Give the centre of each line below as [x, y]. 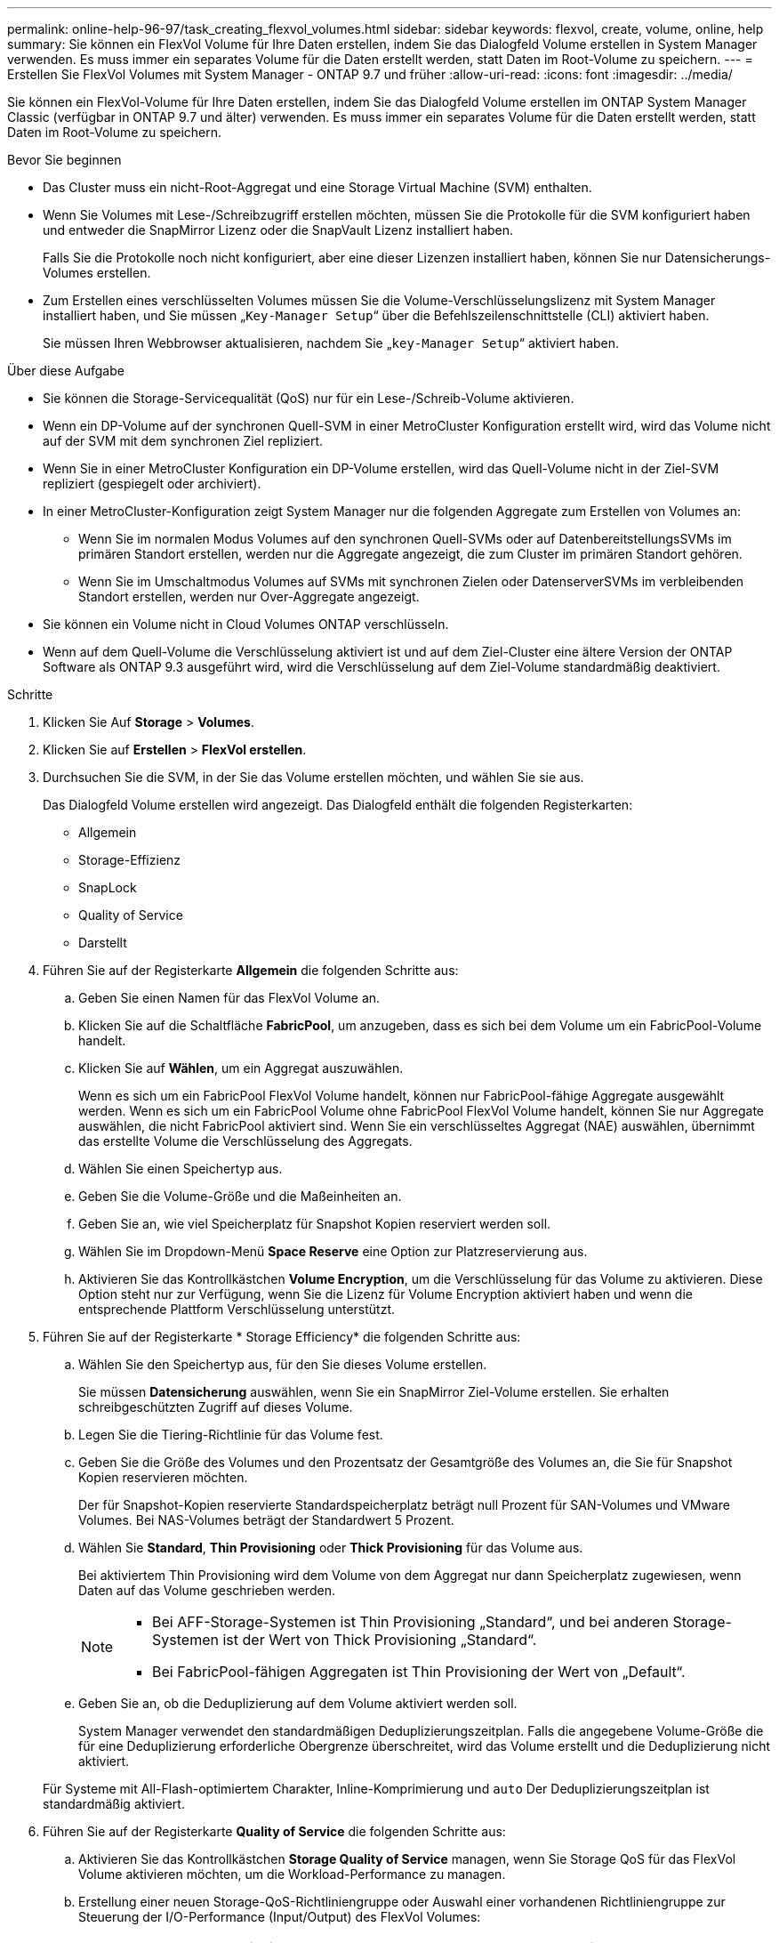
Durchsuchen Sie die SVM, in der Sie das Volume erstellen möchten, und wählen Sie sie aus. [313, 777]
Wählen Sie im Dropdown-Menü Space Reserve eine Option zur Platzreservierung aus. [333, 1251]
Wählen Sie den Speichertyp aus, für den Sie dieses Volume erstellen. [283, 1364]
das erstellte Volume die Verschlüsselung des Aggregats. [245, 1141]
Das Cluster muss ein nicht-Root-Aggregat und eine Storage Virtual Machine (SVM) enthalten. [317, 187]
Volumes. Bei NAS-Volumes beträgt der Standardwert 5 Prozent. [266, 1520]
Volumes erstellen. [97, 273]
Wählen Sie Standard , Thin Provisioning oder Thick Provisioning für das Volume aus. [331, 1548]
